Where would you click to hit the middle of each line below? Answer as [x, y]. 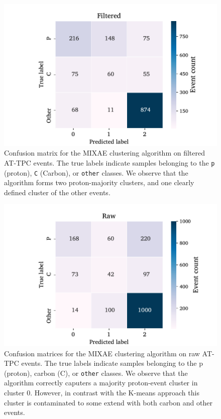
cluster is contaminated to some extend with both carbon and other [108, 402]
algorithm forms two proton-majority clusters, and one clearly [99, 182]
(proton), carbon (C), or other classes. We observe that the [96, 373]
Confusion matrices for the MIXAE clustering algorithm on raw [102, 353]
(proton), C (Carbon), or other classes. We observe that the [96, 172]
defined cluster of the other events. [57, 192]
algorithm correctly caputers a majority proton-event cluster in [101, 383]
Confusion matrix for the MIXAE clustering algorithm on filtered [104, 153]
